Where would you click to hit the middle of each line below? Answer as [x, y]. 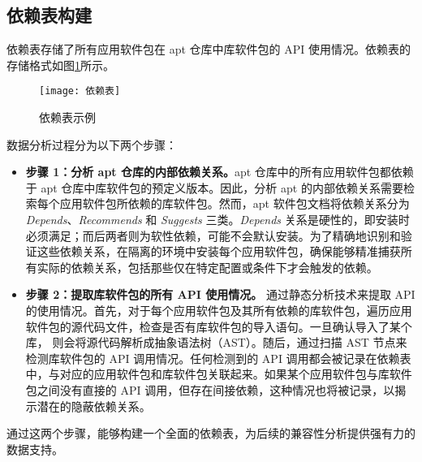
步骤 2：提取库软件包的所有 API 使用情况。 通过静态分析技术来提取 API [220, 294]
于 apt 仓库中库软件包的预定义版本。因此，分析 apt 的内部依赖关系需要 [214, 187]
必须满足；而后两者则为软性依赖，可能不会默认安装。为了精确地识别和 [213, 235]
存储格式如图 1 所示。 [60, 65]
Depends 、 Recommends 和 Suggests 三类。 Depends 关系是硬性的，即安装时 [217, 220]
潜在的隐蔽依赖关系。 [94, 406]
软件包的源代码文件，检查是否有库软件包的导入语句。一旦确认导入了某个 [219, 326]
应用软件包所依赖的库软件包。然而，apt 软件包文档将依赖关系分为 [235, 203]
